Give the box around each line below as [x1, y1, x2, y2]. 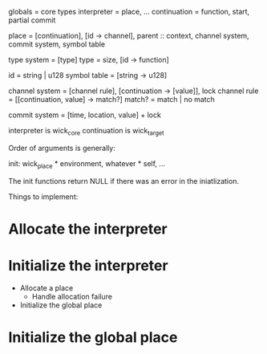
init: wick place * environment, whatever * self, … [8, 158, 166, 170]
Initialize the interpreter [8, 256, 168, 275]
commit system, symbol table [8, 39, 106, 49]
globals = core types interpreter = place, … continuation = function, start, [8, 7, 250, 16]
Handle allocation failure [31, 291, 112, 301]
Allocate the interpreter [8, 220, 168, 238]
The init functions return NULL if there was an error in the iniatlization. [8, 176, 239, 185]
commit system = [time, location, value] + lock [8, 110, 162, 120]
